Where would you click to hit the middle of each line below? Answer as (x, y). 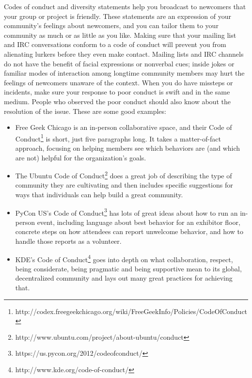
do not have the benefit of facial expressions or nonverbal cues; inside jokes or (119, 63)
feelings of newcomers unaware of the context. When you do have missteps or (118, 82)
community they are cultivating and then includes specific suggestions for (124, 185)
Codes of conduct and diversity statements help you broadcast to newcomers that (125, 6)
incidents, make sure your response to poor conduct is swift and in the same (117, 92)
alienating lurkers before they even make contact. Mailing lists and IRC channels (124, 54)
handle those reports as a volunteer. (68, 241)
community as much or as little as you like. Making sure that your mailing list (120, 35)
